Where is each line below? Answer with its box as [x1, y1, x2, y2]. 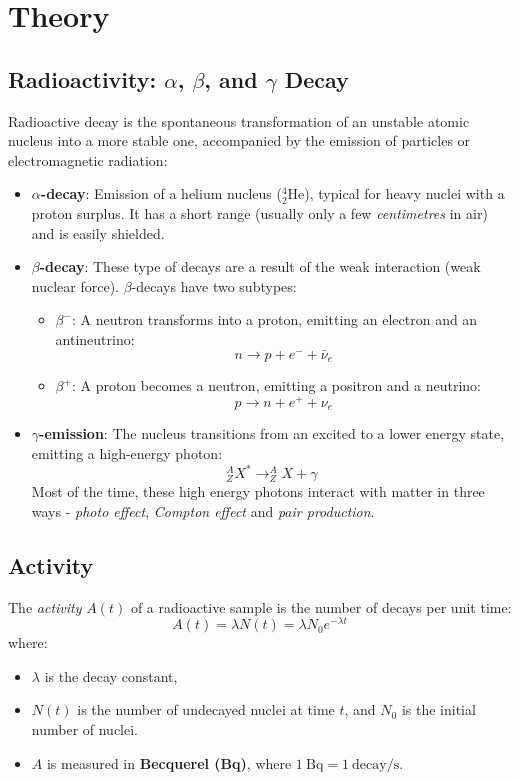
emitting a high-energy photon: [31, 442, 223, 463]
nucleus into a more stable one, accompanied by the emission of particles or [8, 130, 471, 151]
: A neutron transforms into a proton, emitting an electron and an [71, 309, 478, 330]
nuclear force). [31, 275, 119, 296]
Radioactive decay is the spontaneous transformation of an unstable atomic [8, 110, 470, 131]
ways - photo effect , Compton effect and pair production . [31, 500, 375, 521]
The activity [8, 596, 82, 617]
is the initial [401, 699, 476, 720]
